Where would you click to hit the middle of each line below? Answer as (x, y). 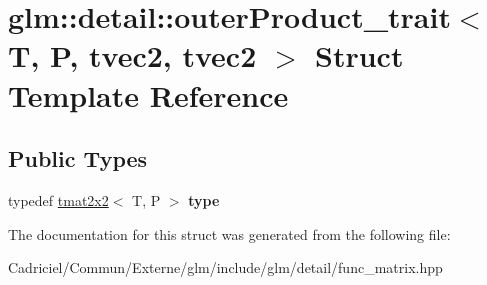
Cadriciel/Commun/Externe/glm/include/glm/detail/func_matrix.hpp (225, 267)
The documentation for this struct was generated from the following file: (229, 233)
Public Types (78, 158)
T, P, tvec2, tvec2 (132, 55)
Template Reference (148, 94)
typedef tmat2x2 (58, 199)
